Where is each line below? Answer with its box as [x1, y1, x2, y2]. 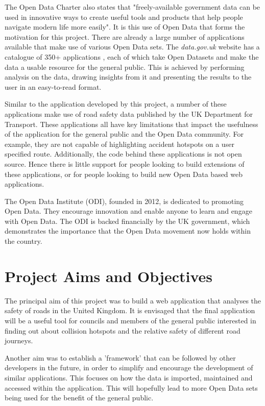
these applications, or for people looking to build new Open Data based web [5, 168, 243, 179]
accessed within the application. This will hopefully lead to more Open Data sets [5, 382, 258, 393]
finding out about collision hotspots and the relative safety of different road [5, 325, 240, 336]
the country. [5, 236, 42, 246]
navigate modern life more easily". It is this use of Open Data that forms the [5, 21, 245, 32]
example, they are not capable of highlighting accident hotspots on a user [5, 138, 234, 149]
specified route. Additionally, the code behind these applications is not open [5, 148, 242, 159]
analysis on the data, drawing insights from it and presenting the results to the [5, 71, 252, 82]
